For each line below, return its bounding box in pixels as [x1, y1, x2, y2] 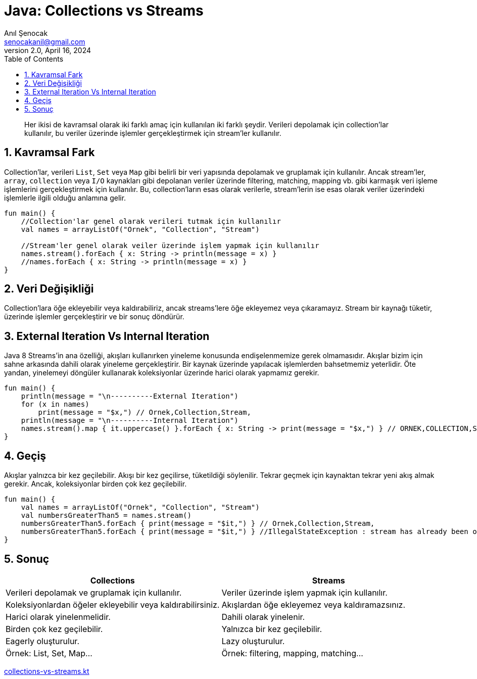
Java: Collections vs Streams [4, 2, 204, 19]
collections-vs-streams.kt [4, 666, 89, 675]
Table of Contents [4, 54, 64, 63]
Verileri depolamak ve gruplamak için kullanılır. [6, 587, 182, 598]
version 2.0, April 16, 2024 [4, 45, 91, 55]
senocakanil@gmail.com [4, 37, 85, 46]
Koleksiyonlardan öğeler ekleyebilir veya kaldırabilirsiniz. [6, 599, 220, 610]
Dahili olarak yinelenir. [221, 611, 305, 622]
